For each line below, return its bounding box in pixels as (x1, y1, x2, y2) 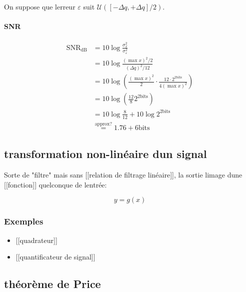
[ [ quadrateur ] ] (15, 234, 57, 245)
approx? (94, 121, 112, 127)
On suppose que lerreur (4, 1, 75, 11)
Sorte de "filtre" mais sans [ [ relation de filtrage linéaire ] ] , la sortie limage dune (4, 169, 242, 180)
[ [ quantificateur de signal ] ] (15, 251, 95, 262)
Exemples (4, 215, 43, 227)
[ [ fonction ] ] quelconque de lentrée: (4, 179, 107, 189)
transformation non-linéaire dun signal (4, 146, 207, 161)
